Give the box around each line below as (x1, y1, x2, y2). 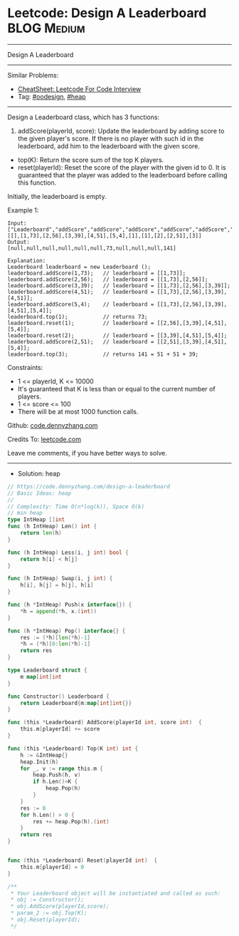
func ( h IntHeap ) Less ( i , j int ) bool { (7, 549, 129, 556)
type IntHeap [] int (7, 516, 65, 523)
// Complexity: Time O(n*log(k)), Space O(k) (7, 503, 144, 510)
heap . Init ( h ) (20, 758, 59, 766)
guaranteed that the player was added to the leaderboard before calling (17, 170, 228, 179)
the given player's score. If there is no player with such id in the (17, 134, 204, 143)
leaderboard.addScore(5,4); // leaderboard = (7, 301, 154, 308)
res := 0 (20, 804, 46, 812)
